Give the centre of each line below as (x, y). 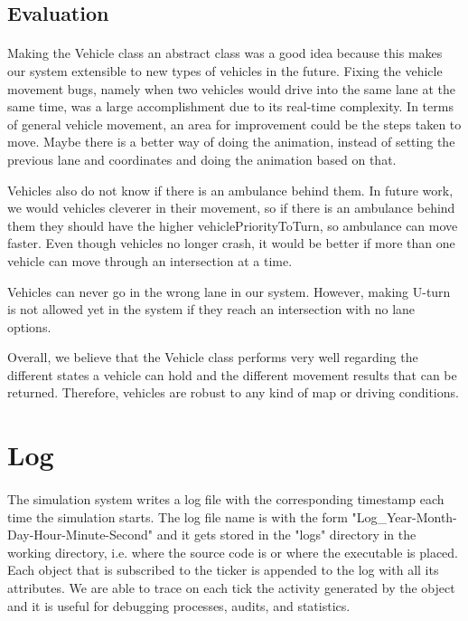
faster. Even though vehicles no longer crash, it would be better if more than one (231, 243)
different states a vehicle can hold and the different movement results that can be (232, 374)
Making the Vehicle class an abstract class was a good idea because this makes (225, 53)
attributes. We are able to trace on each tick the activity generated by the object (231, 588)
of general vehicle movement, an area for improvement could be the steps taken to (234, 124)
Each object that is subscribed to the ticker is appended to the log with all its (223, 570)
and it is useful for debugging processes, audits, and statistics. (179, 605)
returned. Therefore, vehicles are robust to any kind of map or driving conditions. (233, 392)
